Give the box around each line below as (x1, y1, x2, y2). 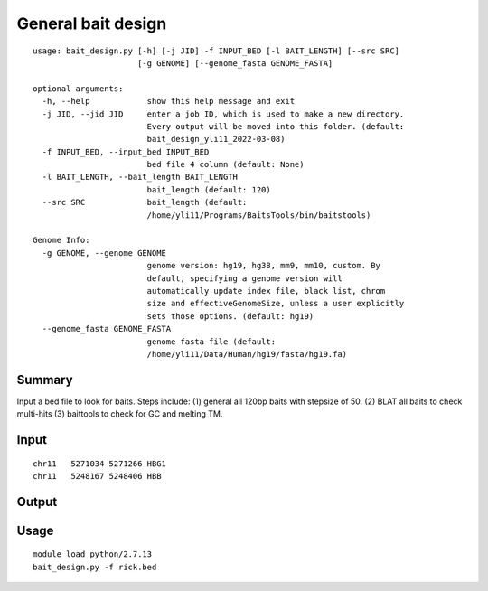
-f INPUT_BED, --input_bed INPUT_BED (42, 146, 210, 157)
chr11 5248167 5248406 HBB (33, 471, 162, 482)
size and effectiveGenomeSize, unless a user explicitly (146, 298, 405, 309)
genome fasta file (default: (146, 336, 276, 347)
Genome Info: (33, 235, 90, 246)
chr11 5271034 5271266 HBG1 (33, 458, 167, 469)
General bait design (16, 14, 167, 33)
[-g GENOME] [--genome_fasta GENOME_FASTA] (136, 58, 333, 68)
